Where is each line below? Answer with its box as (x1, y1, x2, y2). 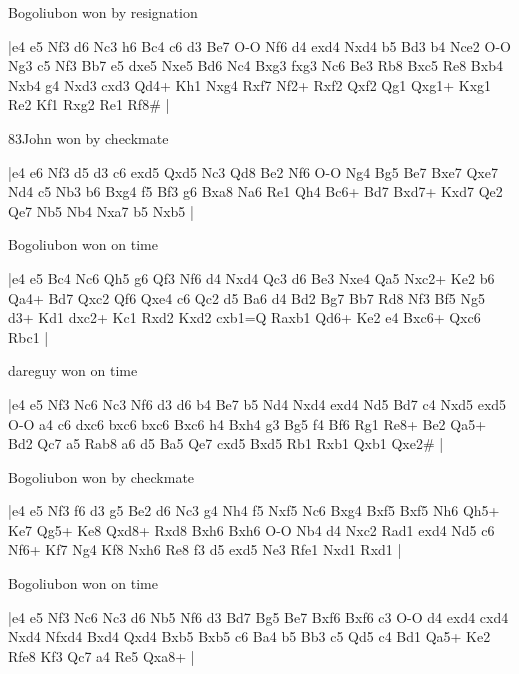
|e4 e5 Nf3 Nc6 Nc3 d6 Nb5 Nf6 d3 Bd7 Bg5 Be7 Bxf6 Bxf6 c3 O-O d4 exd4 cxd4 (8, 606, 509, 627)
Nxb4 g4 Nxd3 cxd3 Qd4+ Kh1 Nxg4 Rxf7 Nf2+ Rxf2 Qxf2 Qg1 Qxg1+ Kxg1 (8, 74, 492, 95)
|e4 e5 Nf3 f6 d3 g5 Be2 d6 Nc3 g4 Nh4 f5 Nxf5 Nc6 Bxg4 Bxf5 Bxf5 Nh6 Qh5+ (8, 500, 500, 521)
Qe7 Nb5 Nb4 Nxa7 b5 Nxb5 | (8, 200, 194, 221)
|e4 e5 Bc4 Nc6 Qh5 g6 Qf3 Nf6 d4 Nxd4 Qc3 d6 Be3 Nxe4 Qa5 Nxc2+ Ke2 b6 (8, 267, 495, 288)
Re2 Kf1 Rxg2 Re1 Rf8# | (8, 94, 170, 115)
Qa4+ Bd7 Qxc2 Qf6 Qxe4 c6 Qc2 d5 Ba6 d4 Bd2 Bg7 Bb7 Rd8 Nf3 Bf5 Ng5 (8, 287, 485, 308)
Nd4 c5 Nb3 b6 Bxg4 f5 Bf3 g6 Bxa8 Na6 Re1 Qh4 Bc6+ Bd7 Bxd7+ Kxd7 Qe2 (8, 181, 503, 202)
